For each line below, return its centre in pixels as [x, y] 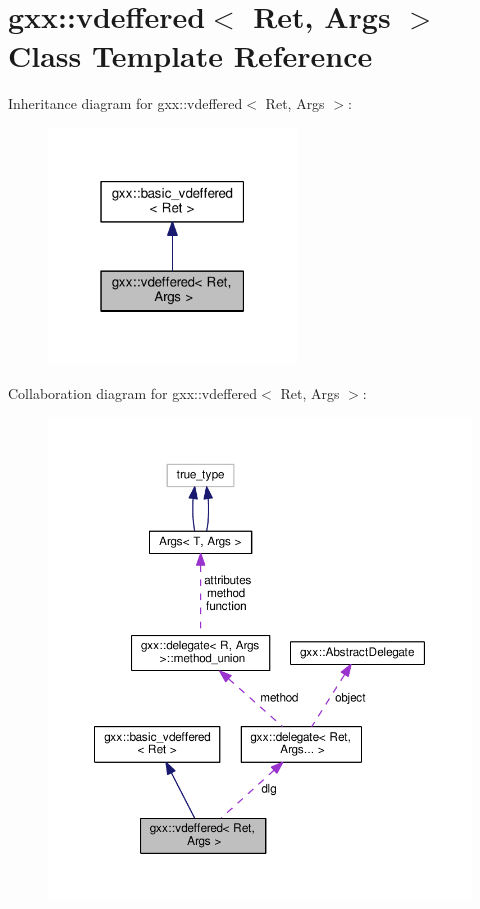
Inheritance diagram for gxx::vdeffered [125, 103]
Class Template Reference [190, 55]
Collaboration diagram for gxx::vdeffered [133, 392]
